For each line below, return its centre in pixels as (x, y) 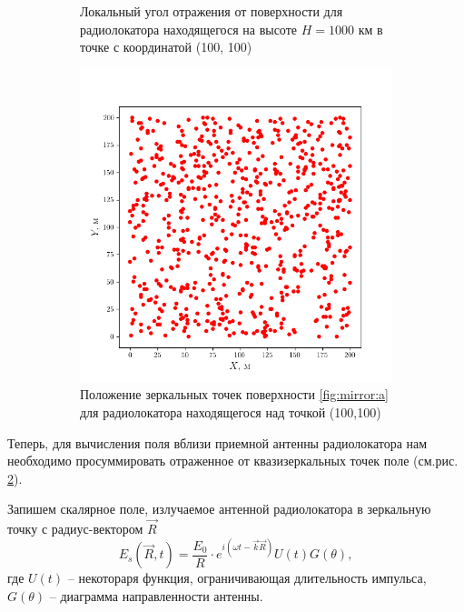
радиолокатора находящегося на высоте (189, 29)
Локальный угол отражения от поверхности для (212, 11)
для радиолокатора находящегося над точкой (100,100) (231, 411)
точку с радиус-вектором (75, 529)
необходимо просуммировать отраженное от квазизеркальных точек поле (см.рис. (233, 461)
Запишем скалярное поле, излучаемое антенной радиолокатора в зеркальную (219, 509)
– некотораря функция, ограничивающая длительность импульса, (247, 578)
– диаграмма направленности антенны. (156, 595)
